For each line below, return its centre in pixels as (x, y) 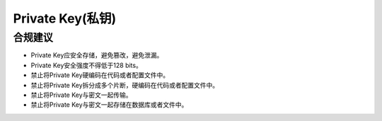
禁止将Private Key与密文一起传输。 (81, 95)
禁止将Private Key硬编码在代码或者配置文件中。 (100, 75)
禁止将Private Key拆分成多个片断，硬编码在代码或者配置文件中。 (125, 85)
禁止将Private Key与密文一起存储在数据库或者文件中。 (109, 105)
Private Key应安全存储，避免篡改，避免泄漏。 (97, 55)
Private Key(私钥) (65, 18)
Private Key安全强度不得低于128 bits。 (87, 65)
